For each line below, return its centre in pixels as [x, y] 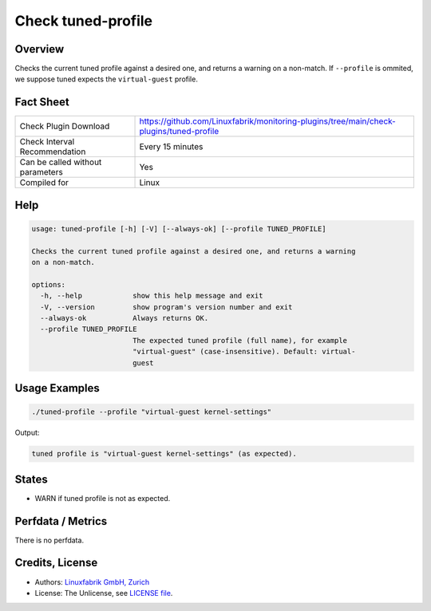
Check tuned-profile [84, 21]
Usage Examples [57, 388]
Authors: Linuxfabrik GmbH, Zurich [92, 581]
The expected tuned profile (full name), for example [239, 340]
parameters [41, 172]
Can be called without [61, 162]
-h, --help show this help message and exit [152, 296]
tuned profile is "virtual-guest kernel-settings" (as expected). [164, 454]
